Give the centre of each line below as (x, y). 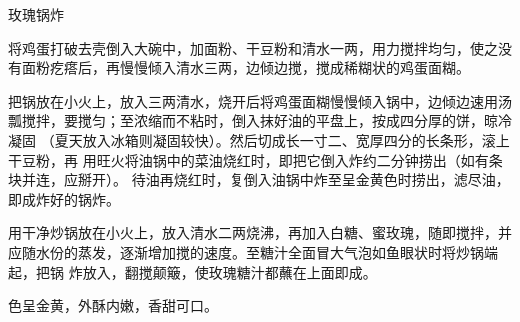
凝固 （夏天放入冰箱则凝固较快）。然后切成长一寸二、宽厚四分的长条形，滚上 (259, 139)
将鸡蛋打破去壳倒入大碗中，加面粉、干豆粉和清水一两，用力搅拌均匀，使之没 (260, 47)
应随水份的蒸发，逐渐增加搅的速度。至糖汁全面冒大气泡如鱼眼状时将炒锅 (246, 251)
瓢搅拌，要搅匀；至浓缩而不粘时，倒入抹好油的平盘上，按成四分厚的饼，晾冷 (260, 120)
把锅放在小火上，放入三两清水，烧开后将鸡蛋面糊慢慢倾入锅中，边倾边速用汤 (260, 100)
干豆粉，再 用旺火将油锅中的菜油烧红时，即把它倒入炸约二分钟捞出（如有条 (255, 159)
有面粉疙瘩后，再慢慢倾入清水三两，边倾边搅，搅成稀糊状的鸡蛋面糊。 (239, 67)
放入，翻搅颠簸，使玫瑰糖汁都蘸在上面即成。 (229, 271)
